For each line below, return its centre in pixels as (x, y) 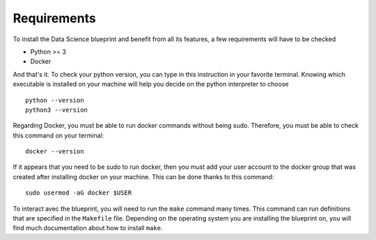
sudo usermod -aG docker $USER (79, 193)
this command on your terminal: (58, 135)
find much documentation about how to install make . (88, 228)
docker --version (55, 151)
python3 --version (57, 110)
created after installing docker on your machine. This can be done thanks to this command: (143, 177)
